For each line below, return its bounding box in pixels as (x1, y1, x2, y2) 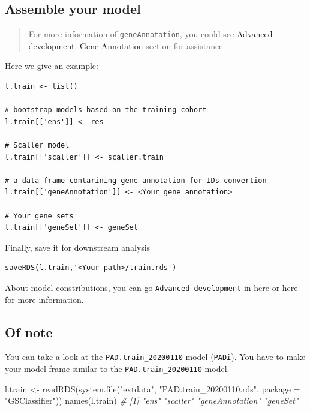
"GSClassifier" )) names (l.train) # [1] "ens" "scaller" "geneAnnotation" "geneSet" (5, 394, 299, 407)
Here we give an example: (5, 59, 98, 72)
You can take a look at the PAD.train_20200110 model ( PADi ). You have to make (5, 350, 306, 363)
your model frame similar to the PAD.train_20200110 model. (5, 362, 230, 375)
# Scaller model (5, 141, 70, 150)
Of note (5, 322, 53, 341)
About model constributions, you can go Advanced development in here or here (5, 281, 298, 293)
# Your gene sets (5, 211, 74, 220)
